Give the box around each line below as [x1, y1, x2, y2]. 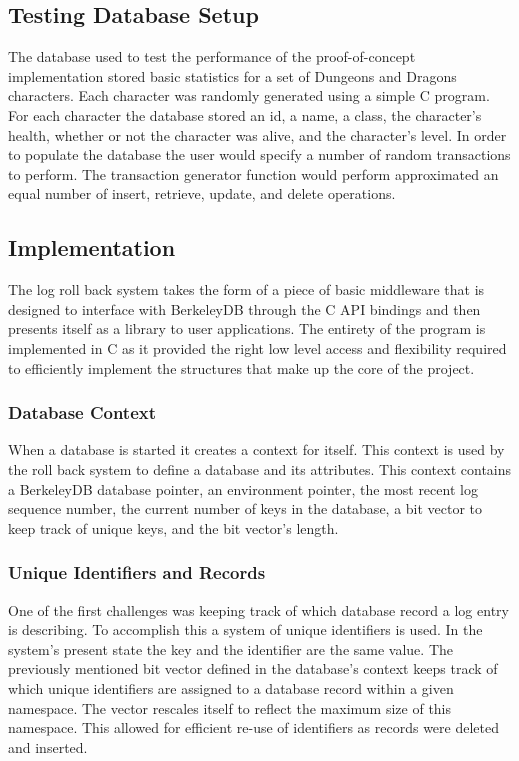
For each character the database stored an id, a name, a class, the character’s [8, 104, 482, 125]
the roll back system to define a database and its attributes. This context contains [8, 458, 512, 479]
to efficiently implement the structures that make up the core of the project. [8, 357, 475, 378]
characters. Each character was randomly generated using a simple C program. [8, 85, 490, 106]
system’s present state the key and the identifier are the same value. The [8, 638, 454, 659]
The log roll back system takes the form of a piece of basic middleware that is [8, 279, 485, 300]
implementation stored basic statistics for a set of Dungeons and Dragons [8, 65, 457, 86]
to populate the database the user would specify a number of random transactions [8, 144, 511, 165]
